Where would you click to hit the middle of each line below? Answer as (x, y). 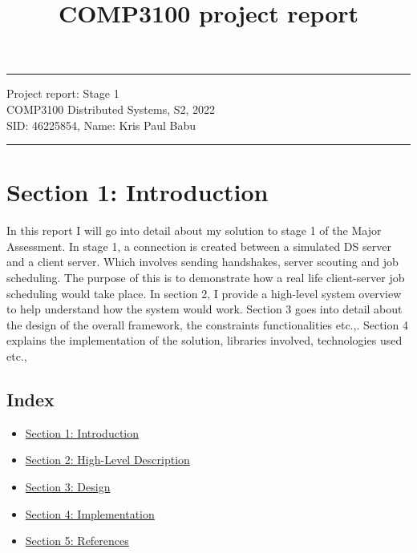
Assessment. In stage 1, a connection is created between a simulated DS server (199, 246)
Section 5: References (77, 541)
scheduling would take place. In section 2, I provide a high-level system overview (204, 293)
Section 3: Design (68, 487)
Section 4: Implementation (90, 513)
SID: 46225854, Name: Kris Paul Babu (101, 125)
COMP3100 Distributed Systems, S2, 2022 (111, 109)
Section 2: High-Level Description (107, 460)
